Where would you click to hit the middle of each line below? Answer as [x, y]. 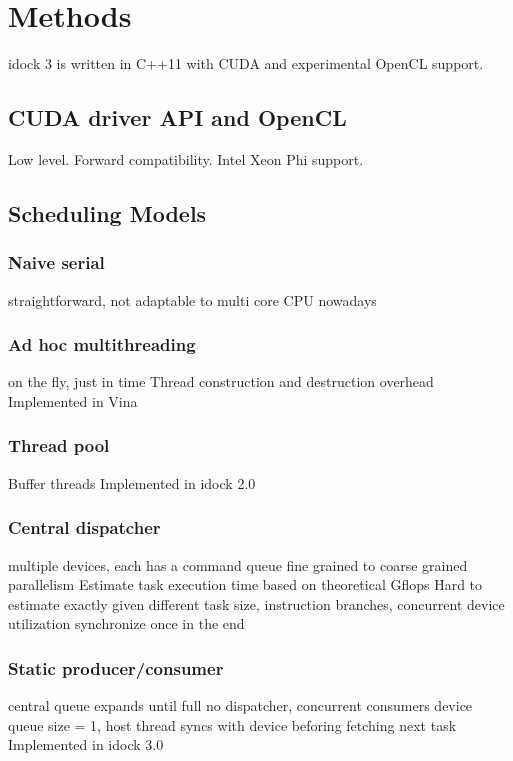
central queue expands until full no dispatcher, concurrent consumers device [240, 705]
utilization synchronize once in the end [126, 623]
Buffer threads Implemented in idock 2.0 [132, 482]
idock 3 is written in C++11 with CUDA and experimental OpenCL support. [246, 63]
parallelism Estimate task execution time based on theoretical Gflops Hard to [245, 584]
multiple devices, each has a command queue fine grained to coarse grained [238, 564]
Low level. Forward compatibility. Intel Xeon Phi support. [186, 158]
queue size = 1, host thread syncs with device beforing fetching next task [232, 724]
